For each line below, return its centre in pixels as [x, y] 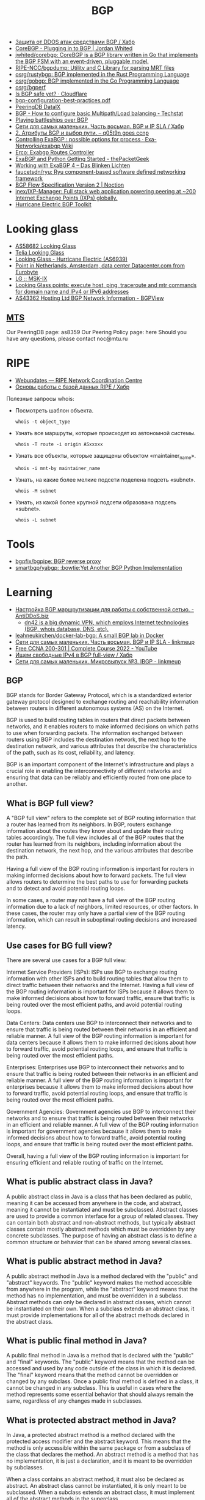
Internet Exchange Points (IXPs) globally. [66, 198]
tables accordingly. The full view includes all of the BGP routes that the [95, 838]
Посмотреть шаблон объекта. [54, 410]
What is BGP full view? [50, 803]
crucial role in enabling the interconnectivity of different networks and [94, 771]
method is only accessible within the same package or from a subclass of [99, 1448]
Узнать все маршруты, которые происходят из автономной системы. [105, 433]
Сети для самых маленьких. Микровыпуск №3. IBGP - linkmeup [98, 661]
